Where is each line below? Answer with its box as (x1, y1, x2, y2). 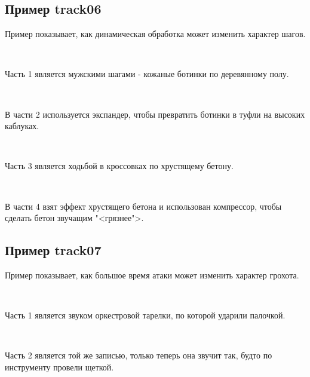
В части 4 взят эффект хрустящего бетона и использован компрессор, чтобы (5, 200, 282, 212)
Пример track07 (5, 241, 102, 259)
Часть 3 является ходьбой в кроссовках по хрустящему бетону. (5, 160, 234, 172)
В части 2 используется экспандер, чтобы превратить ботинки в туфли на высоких (5, 108, 305, 120)
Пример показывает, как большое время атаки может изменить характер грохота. (5, 268, 299, 281)
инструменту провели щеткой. (5, 360, 114, 373)
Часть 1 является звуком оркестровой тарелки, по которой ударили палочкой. (5, 309, 286, 321)
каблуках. (5, 119, 39, 132)
